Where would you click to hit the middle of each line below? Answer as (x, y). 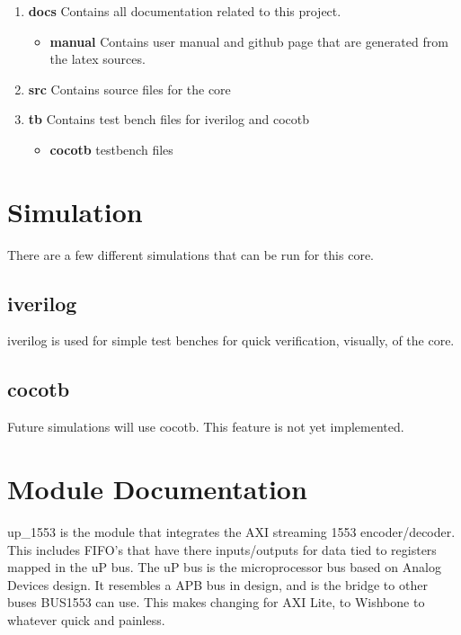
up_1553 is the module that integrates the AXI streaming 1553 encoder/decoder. (231, 532)
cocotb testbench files (111, 149)
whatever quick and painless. (86, 619)
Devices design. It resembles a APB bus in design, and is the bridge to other (217, 584)
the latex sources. (98, 59)
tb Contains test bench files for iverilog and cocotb (169, 119)
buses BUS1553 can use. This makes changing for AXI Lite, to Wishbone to (216, 602)
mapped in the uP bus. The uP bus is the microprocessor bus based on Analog (224, 567)
